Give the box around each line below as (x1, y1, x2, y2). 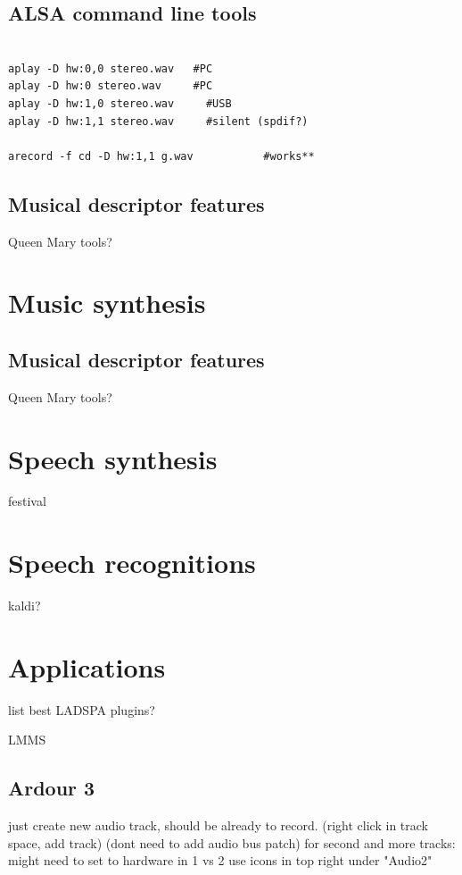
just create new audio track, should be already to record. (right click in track (8, 816, 428, 835)
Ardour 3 (8, 774, 95, 802)
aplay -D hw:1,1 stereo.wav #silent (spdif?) (8, 114, 309, 128)
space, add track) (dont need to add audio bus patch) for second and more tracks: (8, 833, 456, 852)
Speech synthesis (8, 440, 218, 476)
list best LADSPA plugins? (8, 700, 155, 719)
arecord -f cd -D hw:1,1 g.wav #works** (8, 149, 315, 163)
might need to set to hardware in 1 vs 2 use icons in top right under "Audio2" (8, 851, 433, 870)
